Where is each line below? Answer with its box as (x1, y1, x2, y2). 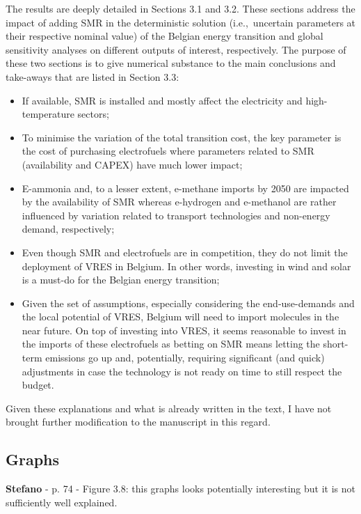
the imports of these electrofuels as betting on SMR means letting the (22, 336, 320, 351)
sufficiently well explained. (6, 494, 118, 509)
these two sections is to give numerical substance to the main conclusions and (6, 56, 336, 70)
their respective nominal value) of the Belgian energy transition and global (6, 29, 323, 43)
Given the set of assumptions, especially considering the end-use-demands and (22, 295, 355, 310)
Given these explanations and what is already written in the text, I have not (6, 400, 332, 415)
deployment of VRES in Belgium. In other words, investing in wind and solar (22, 258, 351, 273)
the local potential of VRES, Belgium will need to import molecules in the (22, 309, 339, 324)
